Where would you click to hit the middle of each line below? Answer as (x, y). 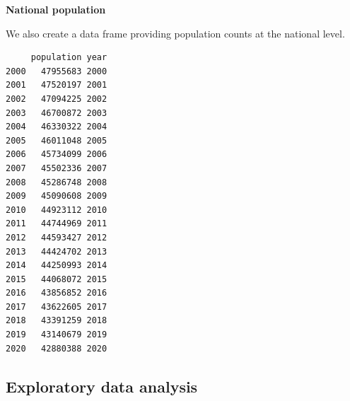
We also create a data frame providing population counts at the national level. (175, 33)
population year (69, 58)
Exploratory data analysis (102, 386)
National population (56, 9)
